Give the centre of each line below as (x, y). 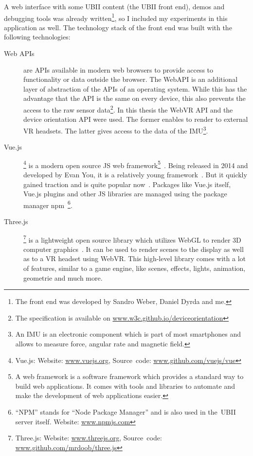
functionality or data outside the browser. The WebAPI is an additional (131, 79)
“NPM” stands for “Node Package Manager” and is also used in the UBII (126, 411)
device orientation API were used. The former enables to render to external (136, 119)
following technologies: (37, 37)
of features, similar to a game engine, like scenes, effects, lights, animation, (135, 268)
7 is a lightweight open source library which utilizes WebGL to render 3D (132, 239)
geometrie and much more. (63, 277)
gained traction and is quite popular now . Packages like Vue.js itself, (127, 184)
